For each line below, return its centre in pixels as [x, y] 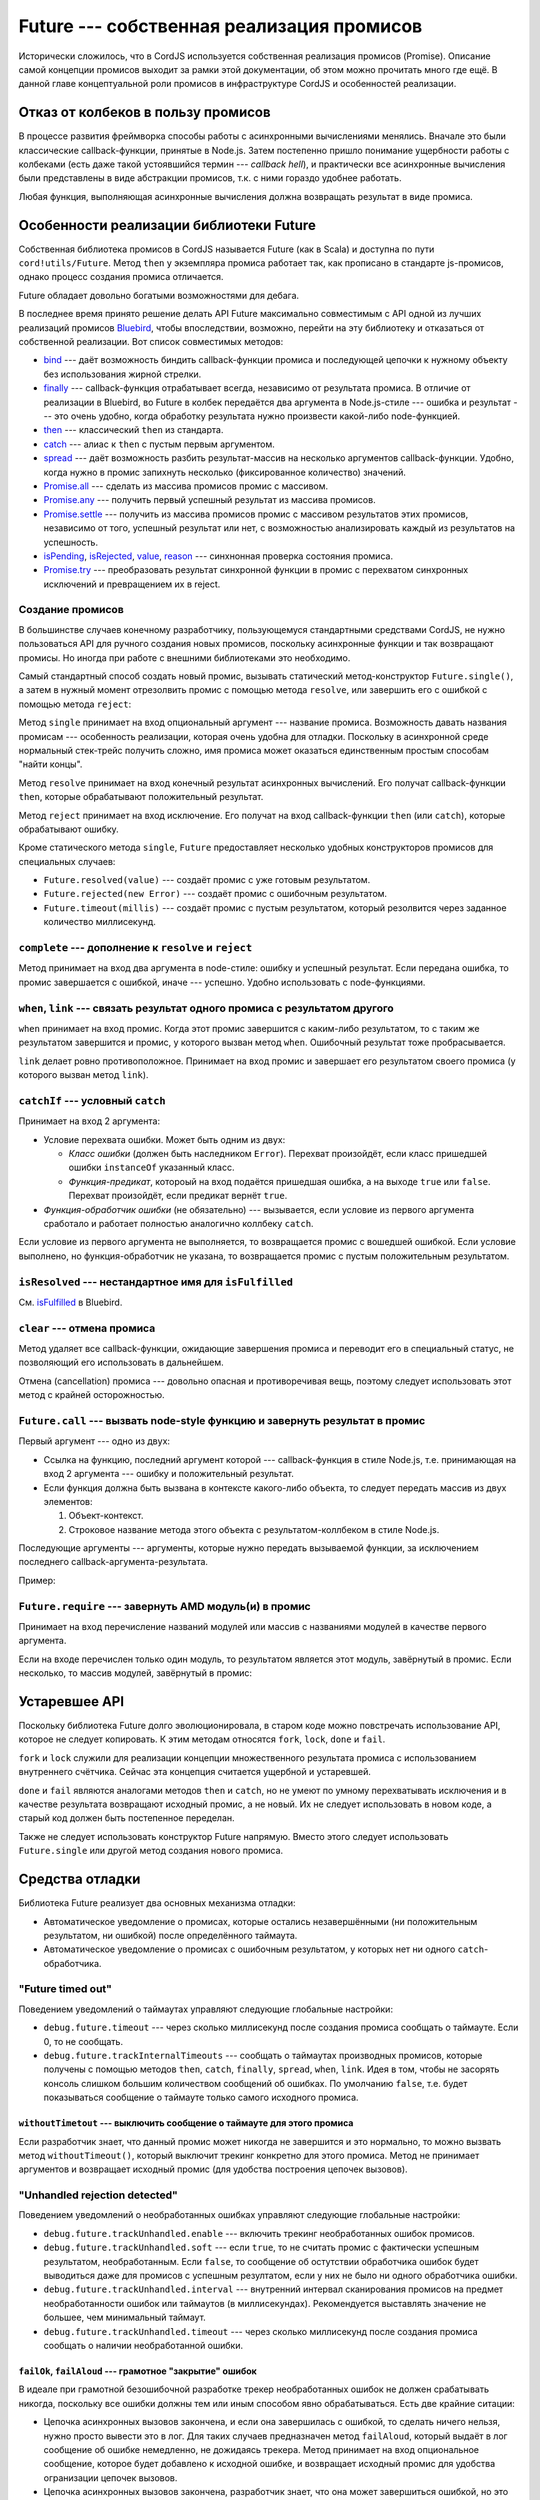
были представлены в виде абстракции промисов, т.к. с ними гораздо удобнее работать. [210, 178]
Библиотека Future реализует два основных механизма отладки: [157, 1903]
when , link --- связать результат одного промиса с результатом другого [206, 1008]
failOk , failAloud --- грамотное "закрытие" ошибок [137, 2371]
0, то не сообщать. [83, 2041]
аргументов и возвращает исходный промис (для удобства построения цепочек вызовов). [213, 2169]
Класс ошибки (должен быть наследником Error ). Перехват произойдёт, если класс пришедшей [278, 1154]
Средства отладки [79, 1879]
